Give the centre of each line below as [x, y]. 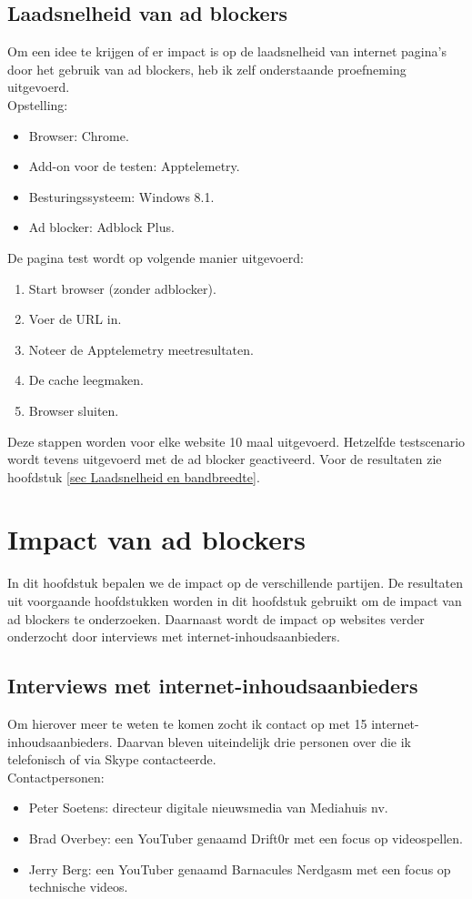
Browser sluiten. [74, 410]
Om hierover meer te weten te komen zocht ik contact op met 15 [187, 723]
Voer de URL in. [75, 319]
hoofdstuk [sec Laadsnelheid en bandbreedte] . [134, 476]
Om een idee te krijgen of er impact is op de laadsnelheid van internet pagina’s [227, 51]
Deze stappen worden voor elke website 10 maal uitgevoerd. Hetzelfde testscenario [236, 441]
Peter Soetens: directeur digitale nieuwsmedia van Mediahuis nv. [208, 808]
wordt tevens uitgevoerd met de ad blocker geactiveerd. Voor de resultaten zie [225, 459]
